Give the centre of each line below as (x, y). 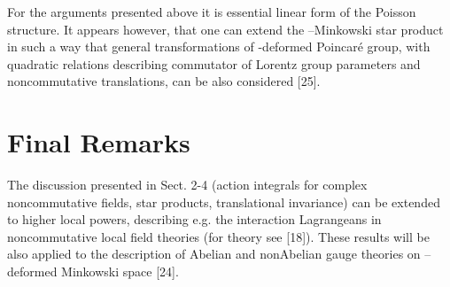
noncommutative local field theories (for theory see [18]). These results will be (218, 236)
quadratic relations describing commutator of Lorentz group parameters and (214, 63)
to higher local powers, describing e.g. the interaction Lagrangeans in (194, 219)
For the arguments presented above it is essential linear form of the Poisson (212, 12)
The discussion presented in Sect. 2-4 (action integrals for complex (187, 185)
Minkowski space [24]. (120, 271)
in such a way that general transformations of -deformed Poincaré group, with (219, 47)
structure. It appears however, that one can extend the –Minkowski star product (225, 29)
